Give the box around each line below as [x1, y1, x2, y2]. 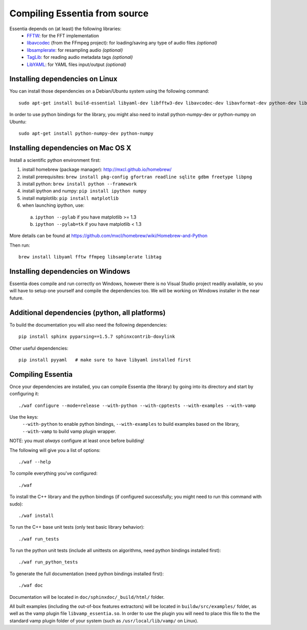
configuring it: [9, 390, 39, 397]
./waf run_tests [18, 536, 59, 542]
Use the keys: [9, 414, 38, 420]
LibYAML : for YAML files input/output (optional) [27, 61, 126, 68]
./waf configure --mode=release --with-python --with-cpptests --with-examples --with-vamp [18, 402, 256, 408]
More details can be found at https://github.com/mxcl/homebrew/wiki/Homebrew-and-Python [9, 233, 208, 239]
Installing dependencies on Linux [9, 75, 118, 83]
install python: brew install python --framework [22, 181, 137, 187]
